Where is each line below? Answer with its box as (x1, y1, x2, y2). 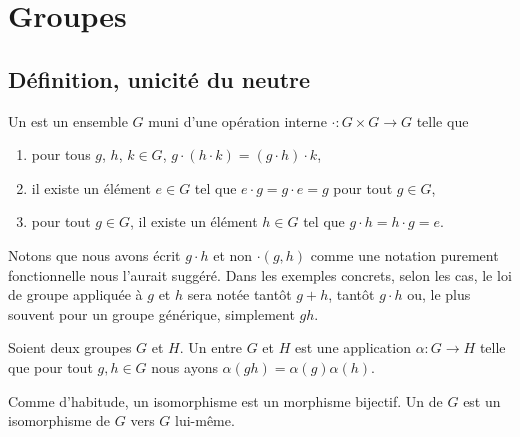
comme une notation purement (310, 244, 499, 265)
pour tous (31, 144, 91, 165)
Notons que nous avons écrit (8, 244, 181, 265)
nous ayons (151, 356, 218, 377)
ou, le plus (407, 284, 471, 305)
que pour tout (8, 356, 93, 377)
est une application (294, 337, 411, 358)
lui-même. (174, 410, 235, 431)
